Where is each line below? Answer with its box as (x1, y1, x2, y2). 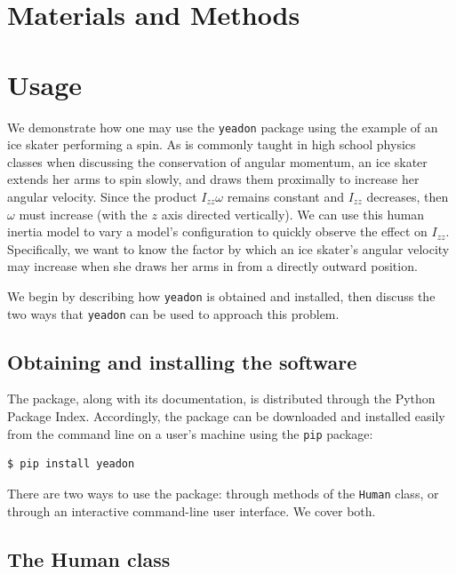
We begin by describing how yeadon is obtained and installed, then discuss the (7, 286, 436, 305)
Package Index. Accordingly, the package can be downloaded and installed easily (7, 407, 445, 426)
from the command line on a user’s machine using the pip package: (7, 424, 373, 442)
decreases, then (366, 187, 449, 205)
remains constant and (227, 187, 344, 205)
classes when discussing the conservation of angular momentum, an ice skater (7, 152, 428, 171)
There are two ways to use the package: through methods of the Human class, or (7, 483, 439, 502)
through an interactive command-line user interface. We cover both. (7, 501, 376, 520)
